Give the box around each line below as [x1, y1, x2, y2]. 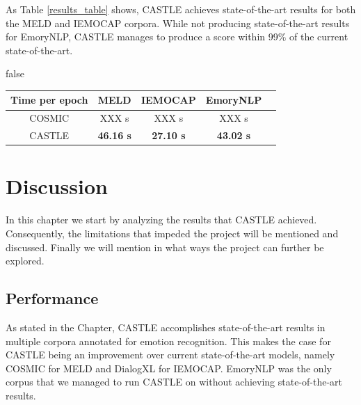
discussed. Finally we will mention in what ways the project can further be [6, 239, 324, 254]
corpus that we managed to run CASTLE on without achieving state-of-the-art [6, 374, 343, 389]
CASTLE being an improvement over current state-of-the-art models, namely [6, 347, 335, 362]
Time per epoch [10, 93, 88, 107]
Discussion [6, 172, 108, 200]
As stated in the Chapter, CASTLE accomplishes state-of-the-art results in [6, 319, 326, 334]
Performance [6, 287, 99, 309]
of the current [289, 29, 348, 44]
